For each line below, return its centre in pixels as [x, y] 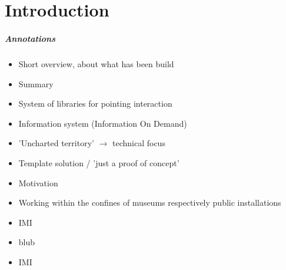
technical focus [139, 143]
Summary [36, 83]
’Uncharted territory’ [56, 143]
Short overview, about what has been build [96, 63]
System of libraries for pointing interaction [95, 103]
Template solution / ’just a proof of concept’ [99, 162]
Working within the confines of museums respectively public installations [150, 203]
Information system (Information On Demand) [103, 123]
